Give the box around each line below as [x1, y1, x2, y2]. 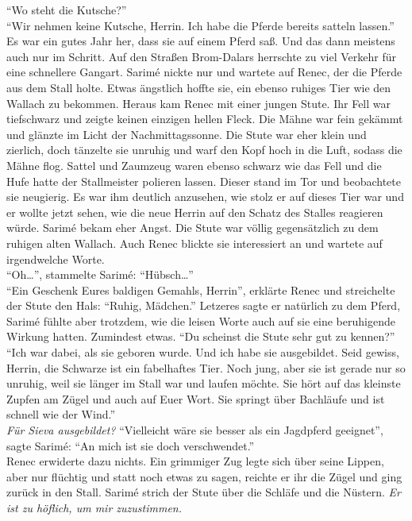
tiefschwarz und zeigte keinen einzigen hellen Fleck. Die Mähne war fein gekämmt [6, 110, 403, 127]
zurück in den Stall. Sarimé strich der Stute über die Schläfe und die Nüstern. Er [6, 484, 401, 500]
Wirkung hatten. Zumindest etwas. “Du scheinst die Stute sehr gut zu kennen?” [6, 328, 395, 345]
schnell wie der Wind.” [6, 406, 116, 423]
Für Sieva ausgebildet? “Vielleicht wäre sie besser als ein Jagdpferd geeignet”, [6, 422, 383, 438]
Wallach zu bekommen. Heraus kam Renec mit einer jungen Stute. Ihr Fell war [6, 95, 391, 111]
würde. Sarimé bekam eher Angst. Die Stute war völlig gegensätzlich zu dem [6, 219, 379, 236]
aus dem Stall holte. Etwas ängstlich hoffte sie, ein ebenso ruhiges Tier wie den [6, 79, 391, 95]
